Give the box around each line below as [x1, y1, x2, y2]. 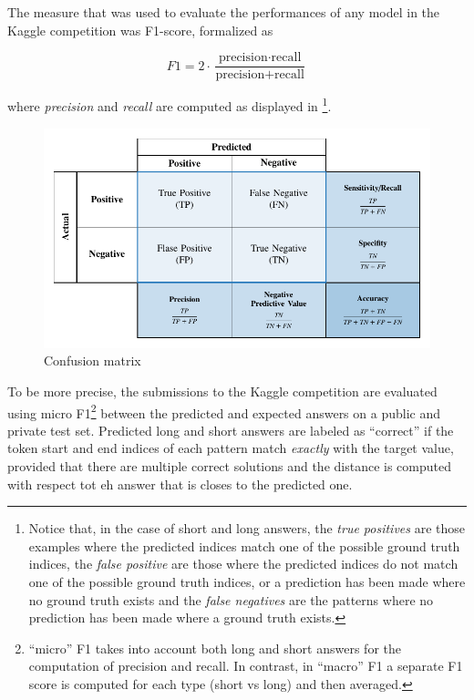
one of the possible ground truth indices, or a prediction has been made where [28, 572, 466, 592]
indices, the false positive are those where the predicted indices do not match [28, 554, 459, 573]
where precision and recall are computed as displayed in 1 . [7, 94, 332, 115]
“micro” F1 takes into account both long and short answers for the [28, 638, 401, 657]
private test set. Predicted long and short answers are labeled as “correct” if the [7, 420, 454, 439]
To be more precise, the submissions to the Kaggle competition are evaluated [7, 382, 438, 401]
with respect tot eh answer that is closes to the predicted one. [7, 474, 353, 493]
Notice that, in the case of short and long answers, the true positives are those [28, 519, 466, 538]
